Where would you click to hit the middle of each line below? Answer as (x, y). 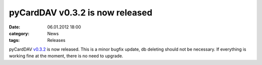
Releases (56, 40)
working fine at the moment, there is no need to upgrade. (66, 56)
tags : (14, 40)
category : (19, 33)
